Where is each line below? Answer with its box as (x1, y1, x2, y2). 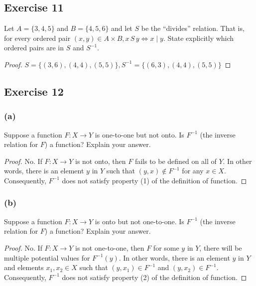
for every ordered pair (4, 32, 71, 43)
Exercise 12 (4, 83, 64, 99)
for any (182, 165, 204, 176)
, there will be (199, 242, 242, 253)
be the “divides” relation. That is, (141, 23, 245, 33)
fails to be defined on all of (134, 155, 217, 166)
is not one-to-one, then (75, 242, 144, 253)
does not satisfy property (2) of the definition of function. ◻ (62, 272, 247, 282)
